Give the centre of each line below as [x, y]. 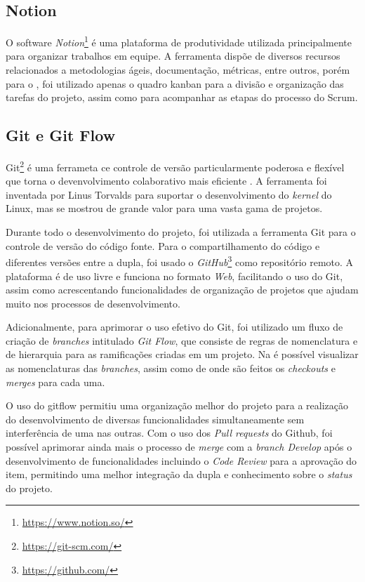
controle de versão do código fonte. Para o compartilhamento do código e [163, 245]
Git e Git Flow [61, 135]
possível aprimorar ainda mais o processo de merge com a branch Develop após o [179, 447]
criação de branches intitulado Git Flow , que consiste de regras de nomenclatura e [182, 340]
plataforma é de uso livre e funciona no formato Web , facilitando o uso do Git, [174, 276]
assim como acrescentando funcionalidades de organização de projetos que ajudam [182, 290]
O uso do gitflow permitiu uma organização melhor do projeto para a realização [177, 405]
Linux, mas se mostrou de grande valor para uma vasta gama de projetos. [164, 208]
